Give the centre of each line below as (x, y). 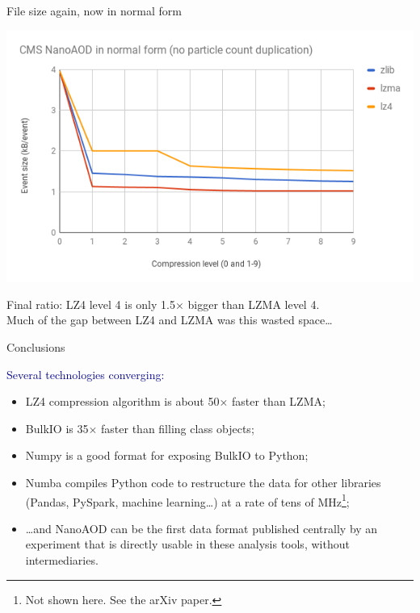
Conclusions (36, 347)
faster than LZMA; (279, 401)
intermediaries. (62, 560)
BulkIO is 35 (57, 428)
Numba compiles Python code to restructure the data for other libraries (203, 482)
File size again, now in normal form (94, 10)
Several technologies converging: (86, 374)
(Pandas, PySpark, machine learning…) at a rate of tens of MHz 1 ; (187, 500)
